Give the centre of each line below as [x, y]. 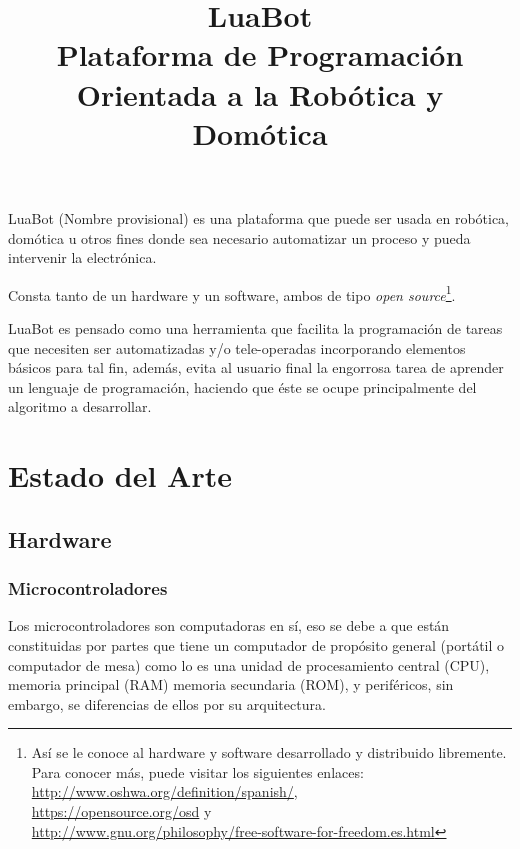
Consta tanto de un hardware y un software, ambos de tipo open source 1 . [232, 293]
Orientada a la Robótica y [260, 93]
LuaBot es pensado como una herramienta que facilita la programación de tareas [255, 327]
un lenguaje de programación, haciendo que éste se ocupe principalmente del [242, 386]
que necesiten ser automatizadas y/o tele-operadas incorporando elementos [237, 347]
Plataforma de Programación [260, 54]
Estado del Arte [120, 475]
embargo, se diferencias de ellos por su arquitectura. [167, 703]
